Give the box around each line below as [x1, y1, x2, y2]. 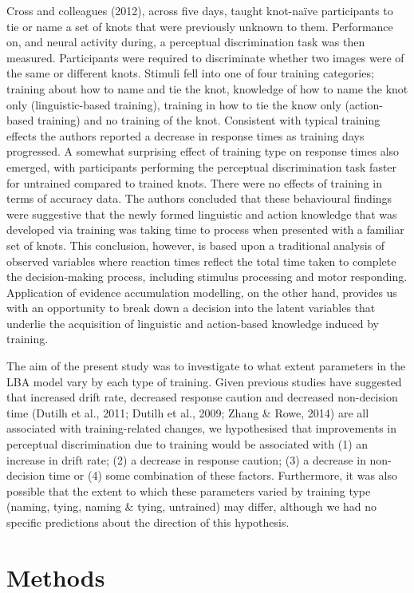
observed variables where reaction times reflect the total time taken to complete [6, 252, 396, 269]
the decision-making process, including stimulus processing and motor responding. [6, 268, 408, 285]
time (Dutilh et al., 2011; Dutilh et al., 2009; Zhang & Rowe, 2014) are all [6, 404, 369, 421]
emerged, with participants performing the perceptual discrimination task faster [6, 158, 397, 175]
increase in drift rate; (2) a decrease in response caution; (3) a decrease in [6, 451, 366, 468]
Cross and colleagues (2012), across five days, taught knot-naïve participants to [6, 2, 393, 18]
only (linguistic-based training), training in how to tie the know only [6, 96, 341, 113]
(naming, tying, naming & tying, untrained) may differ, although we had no [6, 498, 377, 515]
